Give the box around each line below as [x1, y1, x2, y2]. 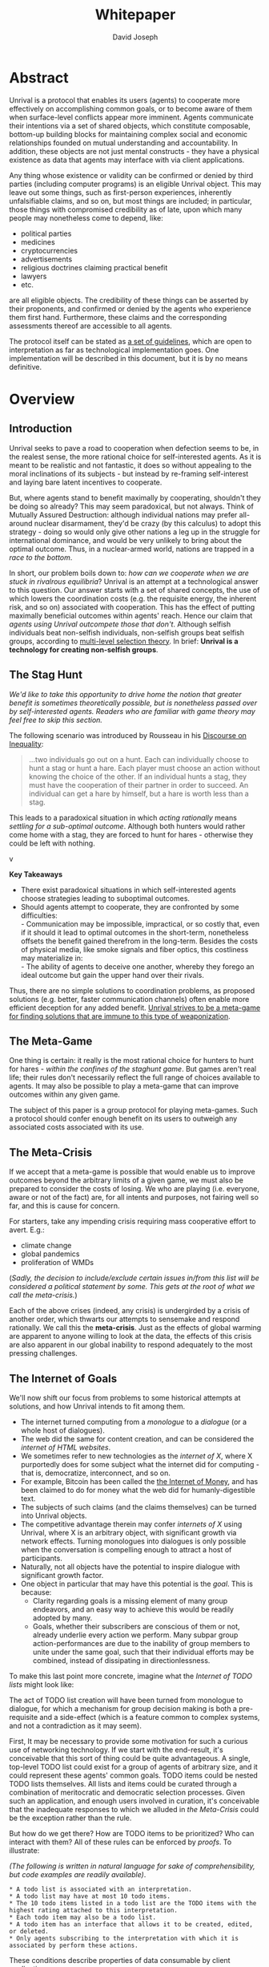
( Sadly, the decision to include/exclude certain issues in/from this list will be [9, 1273, 259, 1283]
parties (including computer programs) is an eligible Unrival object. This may [9, 179, 262, 189]
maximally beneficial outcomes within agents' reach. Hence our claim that [9, 610, 253, 620]
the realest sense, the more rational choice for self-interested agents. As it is [9, 452, 262, 461]
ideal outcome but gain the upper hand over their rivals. [20, 970, 205, 979]
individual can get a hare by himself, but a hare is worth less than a [28, 789, 249, 798]
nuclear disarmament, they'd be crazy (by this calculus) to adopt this [34, 518, 262, 528]
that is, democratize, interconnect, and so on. [20, 1468, 171, 1478]
